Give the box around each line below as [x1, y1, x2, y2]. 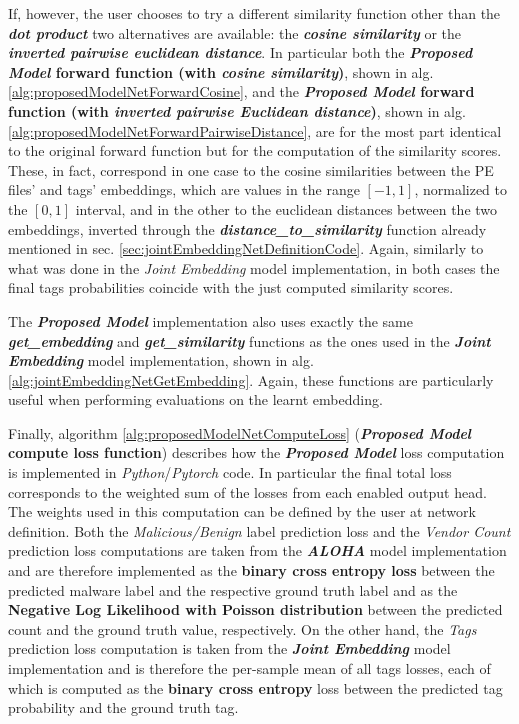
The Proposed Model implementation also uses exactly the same [8, 310, 413, 331]
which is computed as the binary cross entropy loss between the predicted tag [8, 677, 503, 698]
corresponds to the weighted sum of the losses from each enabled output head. [8, 481, 487, 502]
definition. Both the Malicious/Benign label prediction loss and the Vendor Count [8, 520, 511, 541]
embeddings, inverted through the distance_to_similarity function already [8, 218, 487, 239]
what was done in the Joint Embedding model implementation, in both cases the [8, 257, 500, 278]
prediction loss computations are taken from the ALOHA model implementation [8, 540, 507, 561]
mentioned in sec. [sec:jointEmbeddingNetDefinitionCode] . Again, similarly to [8, 238, 484, 259]
